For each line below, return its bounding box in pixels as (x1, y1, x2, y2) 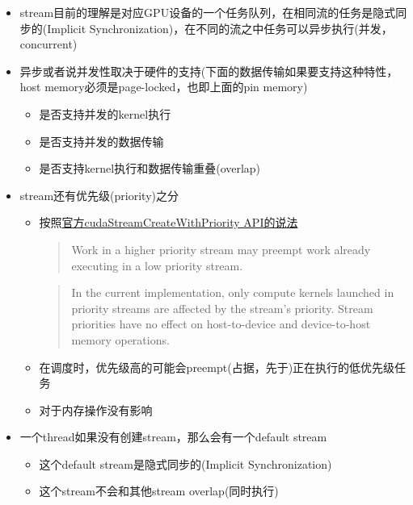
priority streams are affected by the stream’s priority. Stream (71, 299, 373, 316)
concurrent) (19, 35, 78, 52)
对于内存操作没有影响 (39, 401, 153, 418)
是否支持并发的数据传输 (39, 132, 164, 149)
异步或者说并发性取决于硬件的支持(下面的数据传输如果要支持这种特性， (19, 62, 398, 79)
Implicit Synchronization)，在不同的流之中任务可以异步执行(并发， (47, 19, 393, 36)
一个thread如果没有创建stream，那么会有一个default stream (19, 428, 327, 445)
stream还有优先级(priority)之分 (19, 186, 179, 203)
